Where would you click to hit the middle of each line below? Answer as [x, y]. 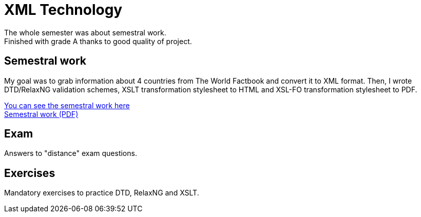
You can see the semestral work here [67, 105]
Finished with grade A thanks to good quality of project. [98, 41]
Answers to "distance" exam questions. [71, 153]
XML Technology [63, 10]
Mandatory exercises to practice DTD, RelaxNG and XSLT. [102, 193]
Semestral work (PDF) [41, 114]
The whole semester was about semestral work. [85, 32]
